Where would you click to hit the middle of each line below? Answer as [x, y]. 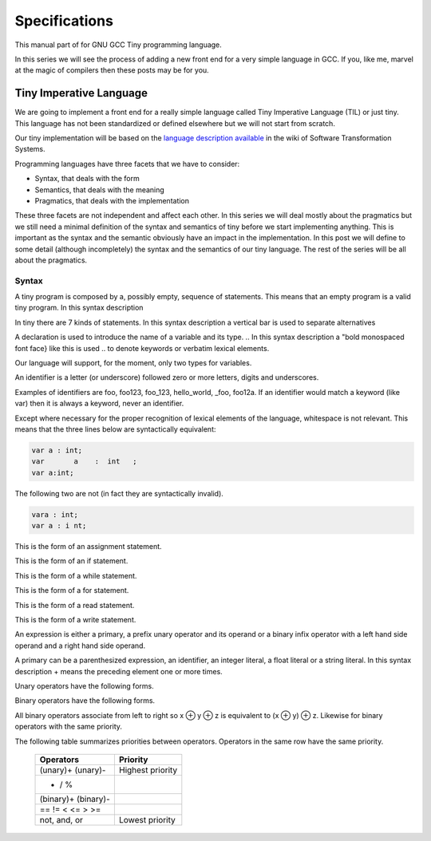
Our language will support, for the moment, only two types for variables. [133, 363]
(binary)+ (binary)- [75, 799]
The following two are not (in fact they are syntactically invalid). [119, 493]
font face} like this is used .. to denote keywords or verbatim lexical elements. [142, 348]
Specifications [64, 21]
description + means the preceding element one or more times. [119, 671]
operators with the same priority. [69, 727]
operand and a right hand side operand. [80, 646]
